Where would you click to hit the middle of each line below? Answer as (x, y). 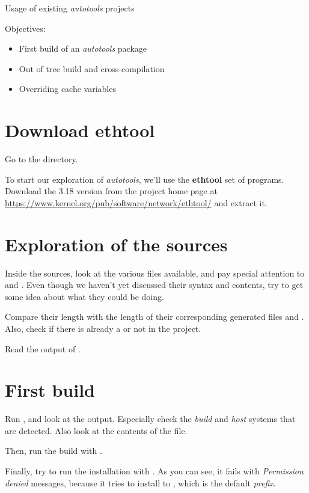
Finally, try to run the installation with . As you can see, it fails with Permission (154, 471)
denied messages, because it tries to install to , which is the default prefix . (140, 482)
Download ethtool (80, 130)
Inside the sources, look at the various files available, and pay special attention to (155, 273)
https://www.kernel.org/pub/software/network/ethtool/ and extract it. (136, 202)
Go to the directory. (41, 159)
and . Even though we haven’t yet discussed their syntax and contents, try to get (154, 285)
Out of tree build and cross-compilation (92, 68)
